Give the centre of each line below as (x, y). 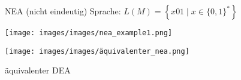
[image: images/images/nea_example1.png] (89, 33)
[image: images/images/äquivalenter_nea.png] (97, 51)
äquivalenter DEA (38, 70)
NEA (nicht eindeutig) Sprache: (63, 11)
